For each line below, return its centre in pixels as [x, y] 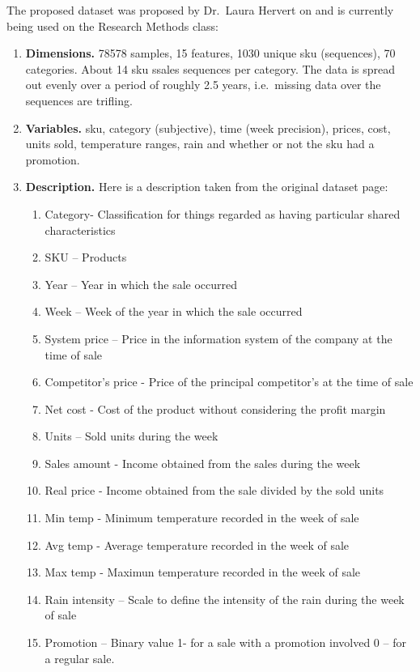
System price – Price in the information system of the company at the [218, 338]
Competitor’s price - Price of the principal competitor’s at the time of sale [229, 382]
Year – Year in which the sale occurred [141, 284]
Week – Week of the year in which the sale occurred [174, 311]
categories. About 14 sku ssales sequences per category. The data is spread [210, 68]
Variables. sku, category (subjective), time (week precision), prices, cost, [208, 128]
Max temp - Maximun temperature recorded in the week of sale [203, 572]
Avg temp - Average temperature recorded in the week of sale [197, 544]
